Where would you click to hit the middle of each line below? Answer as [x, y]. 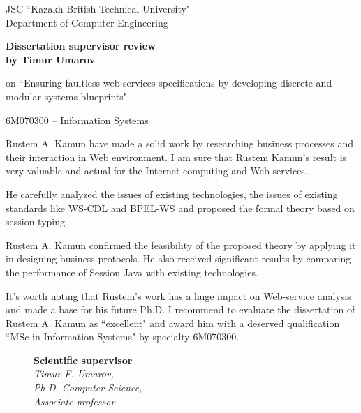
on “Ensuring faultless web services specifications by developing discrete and [169, 83]
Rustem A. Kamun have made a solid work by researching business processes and [179, 143]
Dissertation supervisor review [81, 46]
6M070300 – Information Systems [77, 120]
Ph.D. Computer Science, [88, 388]
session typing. [37, 221]
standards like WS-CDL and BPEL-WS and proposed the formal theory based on [180, 208]
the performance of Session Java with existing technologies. [132, 272]
